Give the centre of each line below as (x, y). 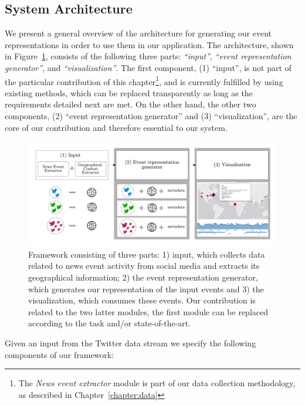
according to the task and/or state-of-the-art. (110, 323)
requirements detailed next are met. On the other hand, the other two (131, 104)
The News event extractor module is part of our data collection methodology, (157, 383)
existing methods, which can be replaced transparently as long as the (129, 92)
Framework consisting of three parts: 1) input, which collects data (147, 254)
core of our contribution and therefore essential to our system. (116, 127)
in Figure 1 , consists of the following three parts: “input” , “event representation (148, 56)
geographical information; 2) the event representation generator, (143, 277)
